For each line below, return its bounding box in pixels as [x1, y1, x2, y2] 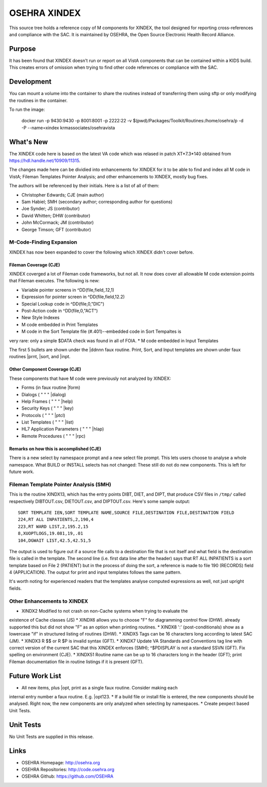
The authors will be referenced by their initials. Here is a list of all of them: [9, 183, 160, 189]
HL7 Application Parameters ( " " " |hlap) [21, 426, 104, 432]
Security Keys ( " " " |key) [21, 405, 74, 411]
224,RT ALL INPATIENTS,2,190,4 [18, 517, 94, 523]
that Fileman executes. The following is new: [9, 278, 100, 284]
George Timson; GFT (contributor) [21, 226, 91, 232]
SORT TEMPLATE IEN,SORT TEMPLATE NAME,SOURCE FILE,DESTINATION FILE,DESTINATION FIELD [18, 510, 234, 515]
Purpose [9, 45, 36, 53]
